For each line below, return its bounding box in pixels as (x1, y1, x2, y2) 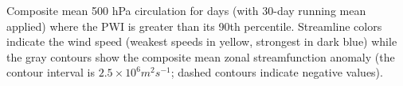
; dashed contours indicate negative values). (170, 64, 383, 80)
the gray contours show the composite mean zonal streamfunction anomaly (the (6, 48, 395, 65)
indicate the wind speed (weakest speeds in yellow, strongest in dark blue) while (6, 33, 397, 50)
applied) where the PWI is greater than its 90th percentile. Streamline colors (6, 17, 382, 34)
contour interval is (6, 64, 95, 80)
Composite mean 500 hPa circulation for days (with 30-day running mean (6, 2, 366, 18)
